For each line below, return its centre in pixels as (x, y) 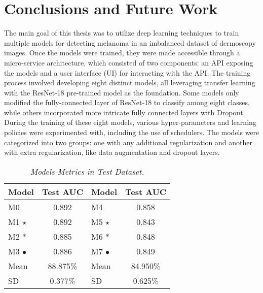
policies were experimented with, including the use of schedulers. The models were (132, 132)
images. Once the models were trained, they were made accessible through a (122, 53)
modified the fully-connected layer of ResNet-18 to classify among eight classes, (127, 102)
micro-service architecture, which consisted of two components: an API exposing (129, 62)
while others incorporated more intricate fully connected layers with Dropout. (125, 112)
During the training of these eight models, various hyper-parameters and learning (130, 122)
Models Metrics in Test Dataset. (87, 171)
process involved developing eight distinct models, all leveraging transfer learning (130, 83)
